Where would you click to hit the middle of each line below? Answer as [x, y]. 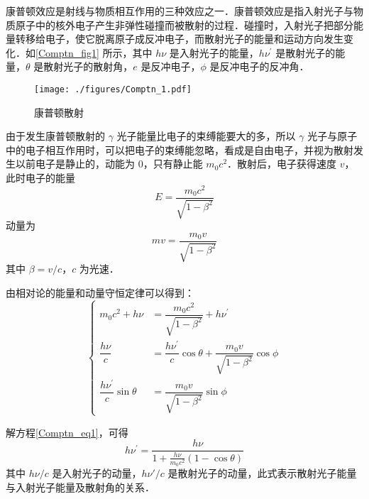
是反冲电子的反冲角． [259, 66]
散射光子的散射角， [88, 66]
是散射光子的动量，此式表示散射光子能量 [262, 473]
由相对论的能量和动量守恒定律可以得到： [100, 292]
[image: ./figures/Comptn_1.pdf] [113, 89]
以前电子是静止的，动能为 [75, 164]
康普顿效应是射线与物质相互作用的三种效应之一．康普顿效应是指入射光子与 [180, 11]
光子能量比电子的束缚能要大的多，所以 [206, 136]
